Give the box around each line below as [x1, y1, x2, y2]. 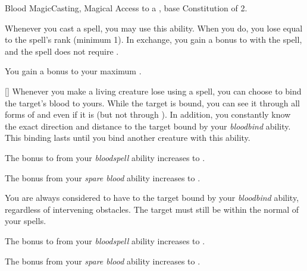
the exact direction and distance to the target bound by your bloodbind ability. [5, 119, 291, 132]
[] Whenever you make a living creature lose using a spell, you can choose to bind [5, 84, 302, 97]
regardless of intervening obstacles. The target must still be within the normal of [5, 203, 299, 215]
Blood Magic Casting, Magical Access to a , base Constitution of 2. [5, 2, 248, 14]
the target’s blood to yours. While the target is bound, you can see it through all [5, 96, 300, 109]
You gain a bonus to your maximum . [5, 65, 142, 77]
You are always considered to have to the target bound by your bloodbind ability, [5, 191, 299, 204]
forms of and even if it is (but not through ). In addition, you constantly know [5, 108, 291, 121]
